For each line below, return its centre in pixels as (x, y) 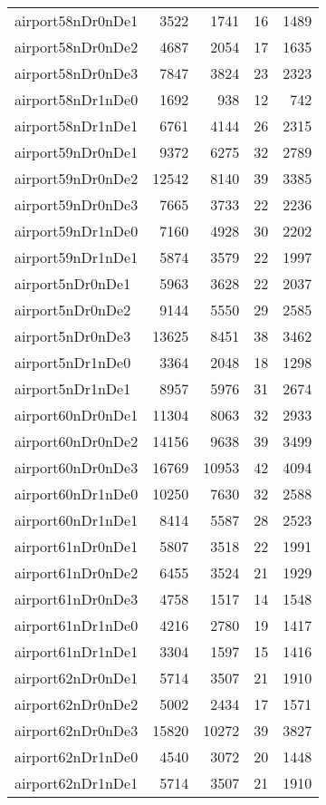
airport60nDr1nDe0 (77, 494)
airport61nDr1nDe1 (77, 651)
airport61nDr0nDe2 (77, 572)
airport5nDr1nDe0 (73, 362)
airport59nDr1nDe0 (77, 231)
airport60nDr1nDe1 (77, 520)
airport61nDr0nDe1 (77, 546)
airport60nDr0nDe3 (77, 467)
